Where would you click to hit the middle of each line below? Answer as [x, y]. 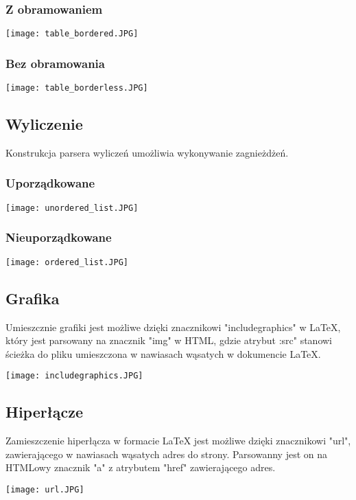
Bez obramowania [55, 63]
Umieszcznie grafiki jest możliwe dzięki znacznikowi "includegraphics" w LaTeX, [173, 327]
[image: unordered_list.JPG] [72, 208]
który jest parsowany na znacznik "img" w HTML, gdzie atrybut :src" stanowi [169, 340]
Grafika [33, 298]
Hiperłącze [45, 412]
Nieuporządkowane [59, 237]
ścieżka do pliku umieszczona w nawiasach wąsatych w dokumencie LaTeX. [163, 353]
